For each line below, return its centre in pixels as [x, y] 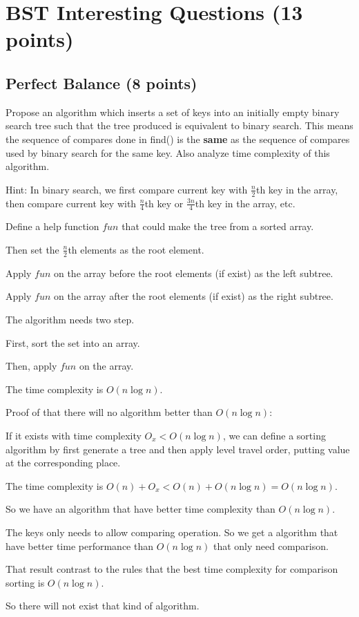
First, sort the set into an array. [73, 342]
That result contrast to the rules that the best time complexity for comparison [172, 569]
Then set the [32, 249]
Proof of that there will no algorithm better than [109, 412]
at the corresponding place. [63, 463]
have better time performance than [80, 545]
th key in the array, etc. [245, 203]
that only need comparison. [271, 545]
